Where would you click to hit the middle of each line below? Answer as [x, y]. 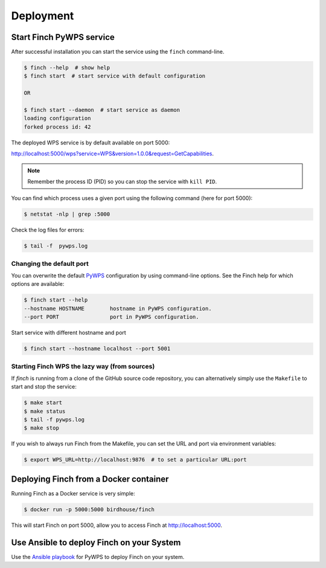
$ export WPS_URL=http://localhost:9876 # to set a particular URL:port [135, 460]
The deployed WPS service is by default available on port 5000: [91, 143]
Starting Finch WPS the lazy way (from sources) [83, 366]
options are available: [38, 284]
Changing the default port [50, 263]
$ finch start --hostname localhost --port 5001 [97, 349]
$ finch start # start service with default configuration [115, 76]
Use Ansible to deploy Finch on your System [96, 542]
